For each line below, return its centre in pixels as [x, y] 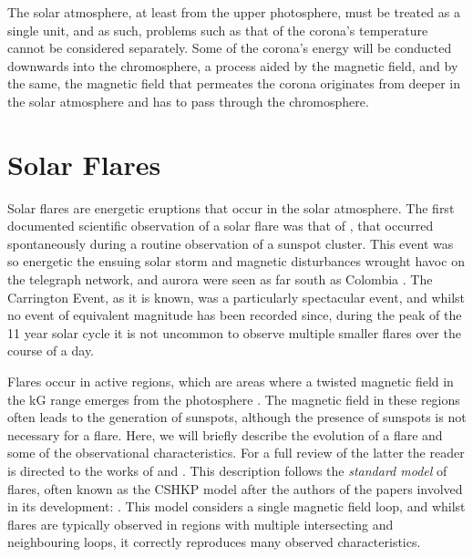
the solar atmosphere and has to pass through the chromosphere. [188, 101]
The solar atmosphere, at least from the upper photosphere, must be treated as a [234, 12]
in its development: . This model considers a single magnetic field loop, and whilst [236, 506]
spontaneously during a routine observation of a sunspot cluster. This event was [231, 243]
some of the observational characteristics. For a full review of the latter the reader [236, 453]
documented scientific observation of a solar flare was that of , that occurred [221, 226]
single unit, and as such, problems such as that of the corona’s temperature [218, 30]
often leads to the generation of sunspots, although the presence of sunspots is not [237, 417]
